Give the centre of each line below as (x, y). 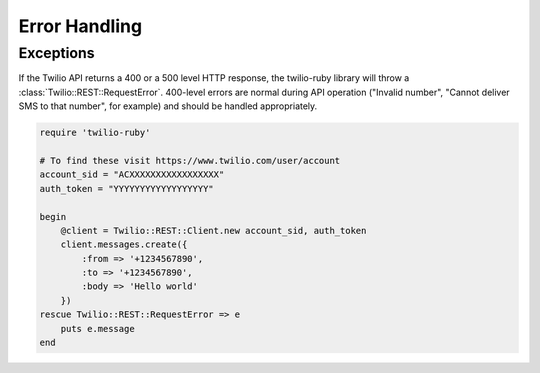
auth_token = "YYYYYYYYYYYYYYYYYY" (126, 188)
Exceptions (56, 53)
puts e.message (97, 328)
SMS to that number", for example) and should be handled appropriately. (168, 106)
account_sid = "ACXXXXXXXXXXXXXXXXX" (132, 174)
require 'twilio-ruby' (95, 133)
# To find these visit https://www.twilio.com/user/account (190, 160)
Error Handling (80, 26)
